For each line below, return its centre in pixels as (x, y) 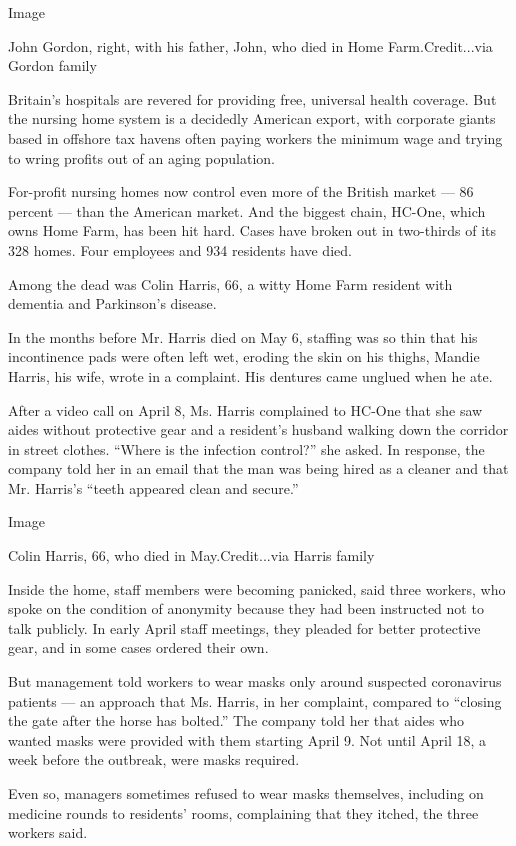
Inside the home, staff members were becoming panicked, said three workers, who (257, 588)
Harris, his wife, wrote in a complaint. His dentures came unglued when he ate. (250, 375)
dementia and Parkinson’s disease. (112, 303)
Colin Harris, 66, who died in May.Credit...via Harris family (191, 555)
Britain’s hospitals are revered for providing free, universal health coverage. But (252, 98)
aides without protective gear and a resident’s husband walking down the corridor (258, 429)
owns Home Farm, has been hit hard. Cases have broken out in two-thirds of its (252, 230)
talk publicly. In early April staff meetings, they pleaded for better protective (244, 627)
